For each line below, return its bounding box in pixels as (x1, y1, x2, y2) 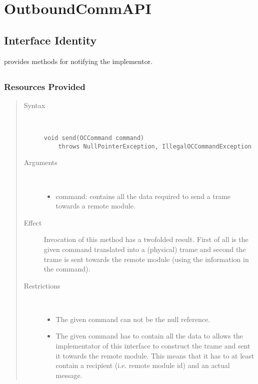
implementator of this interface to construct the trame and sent (55, 340, 250, 351)
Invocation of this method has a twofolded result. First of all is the (43, 234, 248, 244)
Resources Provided (4, 80, 85, 92)
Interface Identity (4, 32, 97, 47)
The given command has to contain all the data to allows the (55, 330, 243, 341)
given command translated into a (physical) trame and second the (43, 243, 246, 254)
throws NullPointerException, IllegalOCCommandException (58, 142, 252, 150)
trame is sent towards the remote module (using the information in (43, 253, 249, 264)
